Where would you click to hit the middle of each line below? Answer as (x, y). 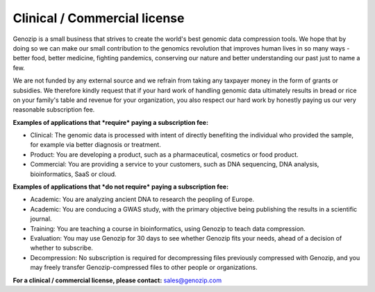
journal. (41, 219)
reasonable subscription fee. (54, 110)
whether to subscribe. (62, 248)
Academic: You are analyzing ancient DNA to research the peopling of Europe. (142, 199)
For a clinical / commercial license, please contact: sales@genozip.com (117, 280)
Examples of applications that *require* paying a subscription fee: (110, 122)
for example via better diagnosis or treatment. (95, 145)
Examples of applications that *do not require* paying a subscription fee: (121, 187)
